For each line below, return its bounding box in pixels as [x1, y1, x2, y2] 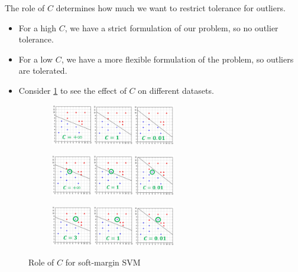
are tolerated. [18, 64, 67, 77]
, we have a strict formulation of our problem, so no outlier [64, 21, 278, 34]
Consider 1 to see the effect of [18, 84, 127, 96]
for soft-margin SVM [65, 256, 141, 268]
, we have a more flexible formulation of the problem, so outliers [61, 53, 294, 65]
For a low [18, 53, 53, 65]
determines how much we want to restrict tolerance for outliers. [56, 2, 286, 14]
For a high [18, 21, 57, 34]
